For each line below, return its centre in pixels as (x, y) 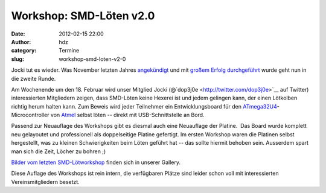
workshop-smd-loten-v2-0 (92, 59)
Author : (21, 42)
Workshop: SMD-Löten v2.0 (83, 16)
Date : (18, 34)
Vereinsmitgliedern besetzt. (45, 182)
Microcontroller (30, 115)
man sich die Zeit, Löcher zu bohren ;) (59, 151)
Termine (69, 51)
